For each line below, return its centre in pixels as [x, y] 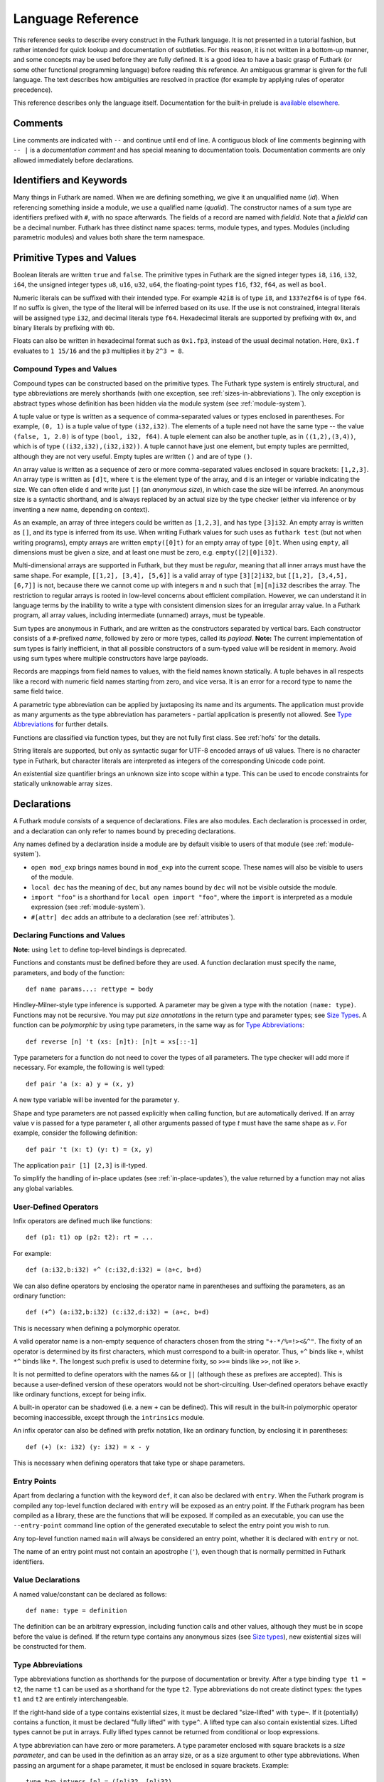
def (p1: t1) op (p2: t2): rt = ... [90, 1237]
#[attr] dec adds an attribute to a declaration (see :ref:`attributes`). [133, 917]
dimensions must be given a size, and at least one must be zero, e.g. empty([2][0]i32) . [145, 552]
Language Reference [76, 19]
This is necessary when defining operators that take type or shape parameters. [129, 1463]
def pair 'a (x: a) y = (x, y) [80, 1084]
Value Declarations [47, 1580]
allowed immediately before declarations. [74, 160]
